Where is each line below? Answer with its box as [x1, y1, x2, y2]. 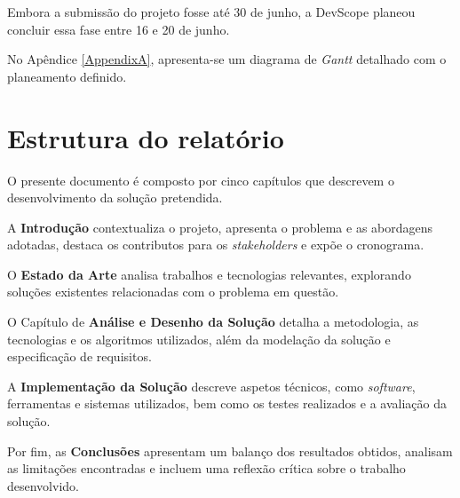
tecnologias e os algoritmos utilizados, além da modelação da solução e [7, 329, 391, 348]
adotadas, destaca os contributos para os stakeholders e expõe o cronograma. [7, 235, 424, 254]
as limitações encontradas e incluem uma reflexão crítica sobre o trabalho [7, 459, 406, 478]
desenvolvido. [7, 476, 79, 494]
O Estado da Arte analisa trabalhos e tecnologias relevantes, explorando [7, 265, 411, 283]
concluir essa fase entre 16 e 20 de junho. [7, 20, 230, 38]
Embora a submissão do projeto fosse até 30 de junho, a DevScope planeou [7, 3, 416, 20]
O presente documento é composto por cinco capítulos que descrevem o [7, 170, 394, 189]
